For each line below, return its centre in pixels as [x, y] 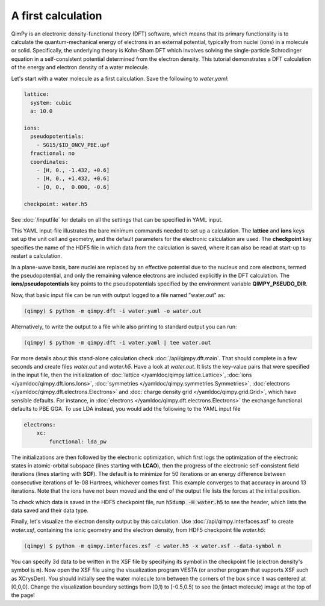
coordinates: [49, 162]
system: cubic [51, 103]
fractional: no [53, 153]
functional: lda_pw [78, 442]
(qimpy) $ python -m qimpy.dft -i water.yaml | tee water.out [117, 342]
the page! [23, 595]
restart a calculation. [37, 256]
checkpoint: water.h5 [56, 204]
